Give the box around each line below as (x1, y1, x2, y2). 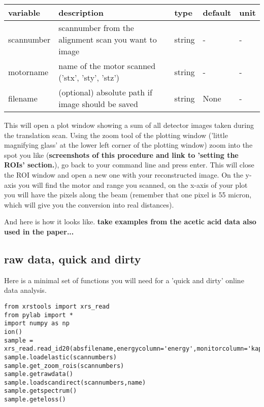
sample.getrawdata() (4, 370, 74, 378)
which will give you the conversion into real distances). (4, 199, 174, 210)
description (58, 7, 104, 18)
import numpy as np (4, 320, 70, 327)
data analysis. (4, 285, 47, 295)
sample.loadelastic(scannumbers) (4, 353, 117, 361)
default (203, 7, 232, 18)
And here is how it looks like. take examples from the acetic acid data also (4, 216, 256, 227)
